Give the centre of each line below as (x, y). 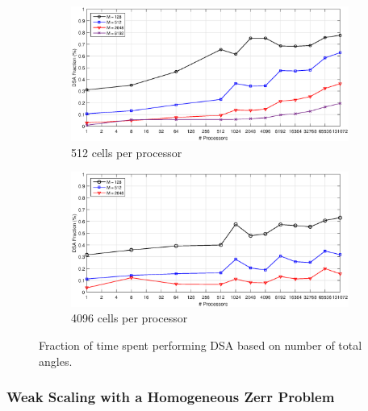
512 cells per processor (127, 152)
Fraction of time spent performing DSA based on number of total (201, 345)
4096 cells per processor (130, 318)
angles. (56, 361)
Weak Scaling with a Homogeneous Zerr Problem (171, 397)
